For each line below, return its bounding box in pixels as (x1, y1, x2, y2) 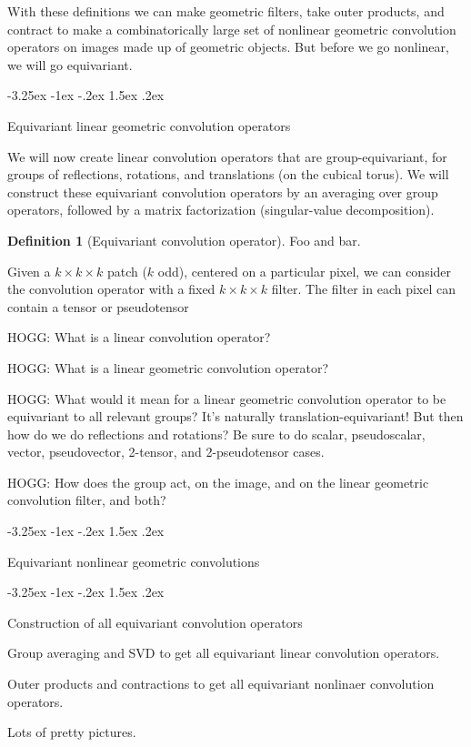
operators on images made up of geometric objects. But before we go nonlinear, (7, 37, 449, 56)
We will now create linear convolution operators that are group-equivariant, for (7, 146, 447, 166)
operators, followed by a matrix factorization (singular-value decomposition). (7, 200, 435, 219)
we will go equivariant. (7, 55, 133, 74)
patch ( (106, 261, 147, 280)
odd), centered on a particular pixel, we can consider (157, 261, 452, 280)
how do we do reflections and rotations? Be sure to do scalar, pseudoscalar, (7, 424, 426, 443)
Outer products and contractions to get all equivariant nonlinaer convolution (7, 674, 435, 693)
